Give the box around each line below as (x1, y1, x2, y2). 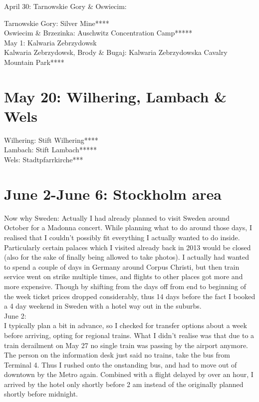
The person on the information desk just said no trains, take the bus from (4, 350, 230, 360)
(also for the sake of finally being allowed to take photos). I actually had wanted (4, 252, 250, 262)
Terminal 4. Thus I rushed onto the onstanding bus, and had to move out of (4, 359, 237, 370)
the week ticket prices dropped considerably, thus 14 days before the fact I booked (4, 291, 256, 301)
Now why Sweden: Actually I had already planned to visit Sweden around (4, 212, 230, 223)
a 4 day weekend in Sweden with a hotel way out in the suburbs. (4, 301, 202, 311)
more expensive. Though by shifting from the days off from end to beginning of (4, 281, 246, 291)
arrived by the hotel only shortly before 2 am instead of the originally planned (4, 379, 244, 389)
